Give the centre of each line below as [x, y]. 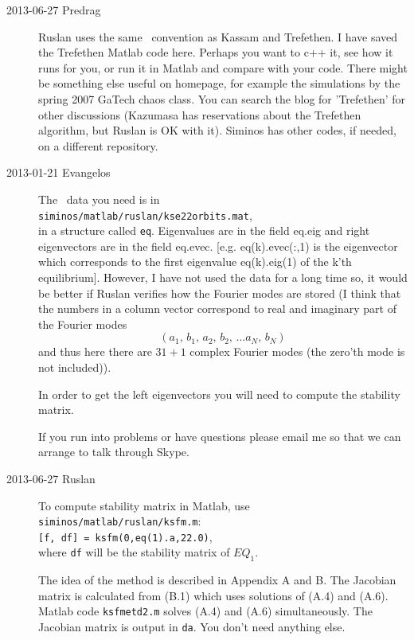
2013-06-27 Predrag [54, 10]
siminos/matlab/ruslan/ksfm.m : [120, 521]
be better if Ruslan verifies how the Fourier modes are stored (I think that [220, 293]
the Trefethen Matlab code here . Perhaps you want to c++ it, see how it [216, 52]
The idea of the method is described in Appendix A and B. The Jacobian [217, 580]
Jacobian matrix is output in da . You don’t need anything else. [192, 627]
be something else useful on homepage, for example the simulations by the [219, 83]
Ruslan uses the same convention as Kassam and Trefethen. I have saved [218, 36]
